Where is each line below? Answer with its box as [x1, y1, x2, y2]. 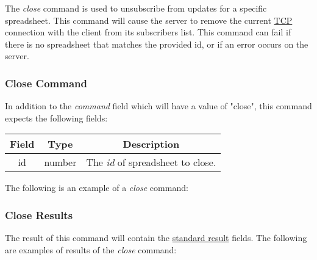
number [44, 155, 77, 170]
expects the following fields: [5, 111, 108, 124]
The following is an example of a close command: [5, 181, 188, 194]
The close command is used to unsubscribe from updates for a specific [5, 2, 267, 14]
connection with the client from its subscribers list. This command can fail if [5, 26, 291, 38]
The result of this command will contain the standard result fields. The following [5, 231, 307, 244]
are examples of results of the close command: [5, 243, 177, 256]
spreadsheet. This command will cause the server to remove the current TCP [5, 13, 293, 26]
